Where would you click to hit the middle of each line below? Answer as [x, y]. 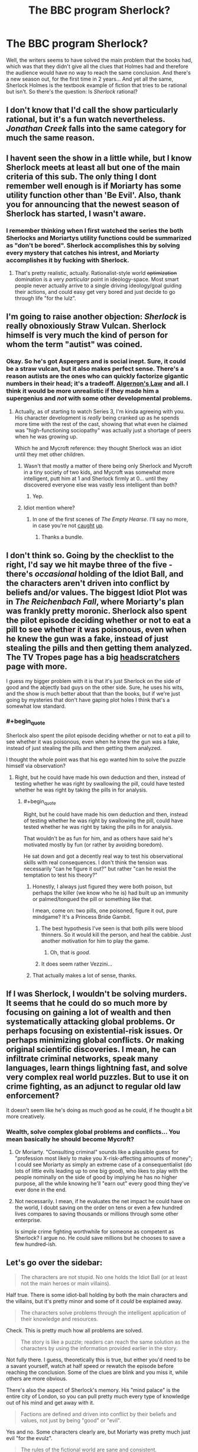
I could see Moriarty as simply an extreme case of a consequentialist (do [103, 1164]
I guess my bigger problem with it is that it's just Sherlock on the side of [93, 681]
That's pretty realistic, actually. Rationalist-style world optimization [96, 273]
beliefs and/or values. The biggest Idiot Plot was [97, 593]
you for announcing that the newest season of [93, 204]
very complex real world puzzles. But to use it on [98, 1077]
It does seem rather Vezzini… [77, 964]
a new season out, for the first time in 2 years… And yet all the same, [90, 79]
